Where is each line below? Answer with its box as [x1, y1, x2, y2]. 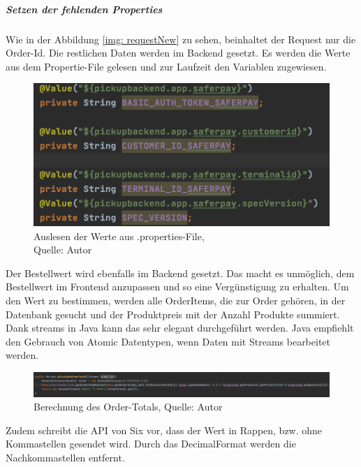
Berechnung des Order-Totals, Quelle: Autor [34, 399, 223, 414]
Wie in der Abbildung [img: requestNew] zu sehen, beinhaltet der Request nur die [6, 31, 356, 46]
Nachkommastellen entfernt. [6, 450, 125, 464]
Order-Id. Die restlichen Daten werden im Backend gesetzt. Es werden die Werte [6, 45, 351, 60]
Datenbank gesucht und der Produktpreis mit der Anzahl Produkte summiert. [6, 306, 340, 321]
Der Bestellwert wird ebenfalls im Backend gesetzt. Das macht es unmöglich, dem [6, 265, 355, 280]
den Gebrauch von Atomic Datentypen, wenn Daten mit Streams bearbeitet [6, 334, 331, 348]
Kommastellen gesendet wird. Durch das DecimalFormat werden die [6, 436, 296, 451]
